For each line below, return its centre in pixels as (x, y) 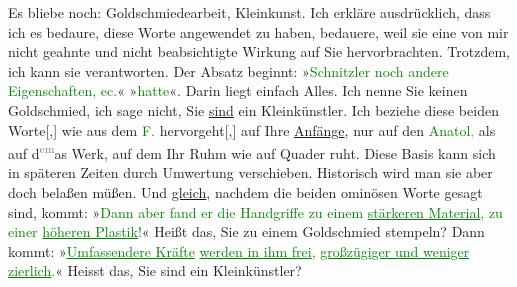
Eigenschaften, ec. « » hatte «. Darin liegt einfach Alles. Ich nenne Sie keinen (238, 90)
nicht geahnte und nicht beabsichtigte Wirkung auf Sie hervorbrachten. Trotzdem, (259, 51)
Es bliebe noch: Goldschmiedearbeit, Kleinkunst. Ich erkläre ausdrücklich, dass (249, 12)
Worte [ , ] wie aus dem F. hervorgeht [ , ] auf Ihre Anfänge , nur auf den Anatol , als (252, 129)
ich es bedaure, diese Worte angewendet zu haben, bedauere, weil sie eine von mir (258, 31)
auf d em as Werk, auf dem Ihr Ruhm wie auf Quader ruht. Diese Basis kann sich (252, 151)
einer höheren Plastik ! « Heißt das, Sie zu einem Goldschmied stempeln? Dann (246, 231)
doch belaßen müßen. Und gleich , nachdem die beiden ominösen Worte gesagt (245, 192)
